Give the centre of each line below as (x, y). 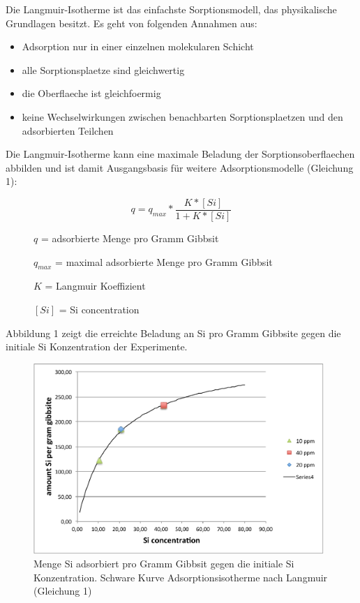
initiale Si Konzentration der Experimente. (97, 347)
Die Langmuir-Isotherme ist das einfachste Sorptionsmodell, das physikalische (171, 9)
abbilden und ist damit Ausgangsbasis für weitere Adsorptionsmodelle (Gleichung (180, 167)
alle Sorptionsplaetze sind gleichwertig (103, 69)
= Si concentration (99, 309)
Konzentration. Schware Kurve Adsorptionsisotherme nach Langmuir (181, 577)
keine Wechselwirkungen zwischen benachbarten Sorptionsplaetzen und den (182, 116)
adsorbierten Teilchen (68, 130)
